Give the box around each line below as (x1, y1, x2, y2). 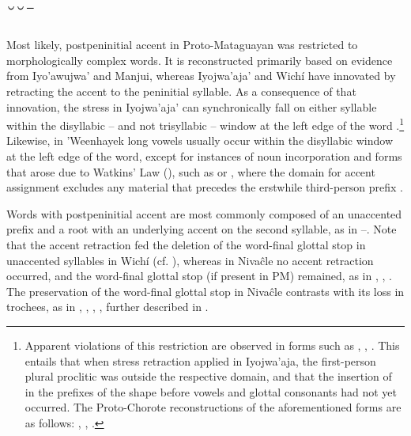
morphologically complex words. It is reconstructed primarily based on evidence (6, 51, 393, 68)
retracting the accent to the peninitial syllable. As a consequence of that (6, 82, 356, 99)
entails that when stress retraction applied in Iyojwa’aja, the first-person (25, 352, 376, 369)
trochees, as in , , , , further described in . (6, 298, 209, 315)
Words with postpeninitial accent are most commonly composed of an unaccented (6, 205, 402, 222)
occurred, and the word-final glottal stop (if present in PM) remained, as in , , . (6, 267, 392, 284)
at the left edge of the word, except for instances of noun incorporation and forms (6, 148, 402, 165)
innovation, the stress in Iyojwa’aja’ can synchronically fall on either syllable (6, 98, 377, 115)
